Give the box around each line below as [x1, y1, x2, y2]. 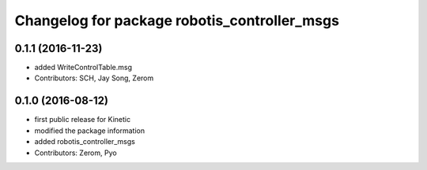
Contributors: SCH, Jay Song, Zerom [34, 73, 154, 83]
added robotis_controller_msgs [34, 137, 136, 146]
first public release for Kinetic [34, 115, 130, 124]
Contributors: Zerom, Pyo [34, 148, 118, 157]
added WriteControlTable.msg [34, 63, 132, 72]
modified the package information [34, 126, 145, 135]
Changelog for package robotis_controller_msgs [14, 12, 340, 29]
